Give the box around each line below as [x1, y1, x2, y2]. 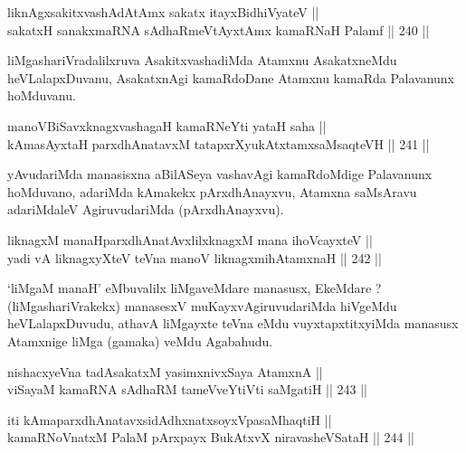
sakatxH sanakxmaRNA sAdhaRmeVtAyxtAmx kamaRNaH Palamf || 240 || [7, 20, 430, 39]
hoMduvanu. [7, 86, 76, 105]
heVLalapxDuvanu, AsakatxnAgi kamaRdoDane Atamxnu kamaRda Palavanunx [7, 68, 455, 87]
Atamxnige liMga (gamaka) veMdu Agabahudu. [7, 331, 273, 350]
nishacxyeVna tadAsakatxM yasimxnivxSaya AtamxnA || [7, 362, 323, 381]
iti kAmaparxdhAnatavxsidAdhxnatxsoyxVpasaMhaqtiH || [7, 410, 332, 429]
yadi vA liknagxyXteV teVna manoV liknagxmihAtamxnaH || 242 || [7, 248, 382, 267]
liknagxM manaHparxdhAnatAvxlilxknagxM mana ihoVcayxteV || [7, 230, 373, 249]
